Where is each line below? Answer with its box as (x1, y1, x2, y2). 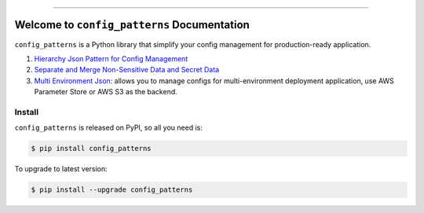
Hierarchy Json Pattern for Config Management (34, 53, 188, 63)
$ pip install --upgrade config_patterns (31, 185, 193, 194)
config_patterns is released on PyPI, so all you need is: (14, 123, 203, 133)
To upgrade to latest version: (14, 164, 108, 174)
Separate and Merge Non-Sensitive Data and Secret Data (34, 65, 220, 75)
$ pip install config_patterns (31, 144, 152, 153)
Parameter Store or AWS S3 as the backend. (34, 87, 178, 97)
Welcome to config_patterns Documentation (14, 18, 250, 31)
